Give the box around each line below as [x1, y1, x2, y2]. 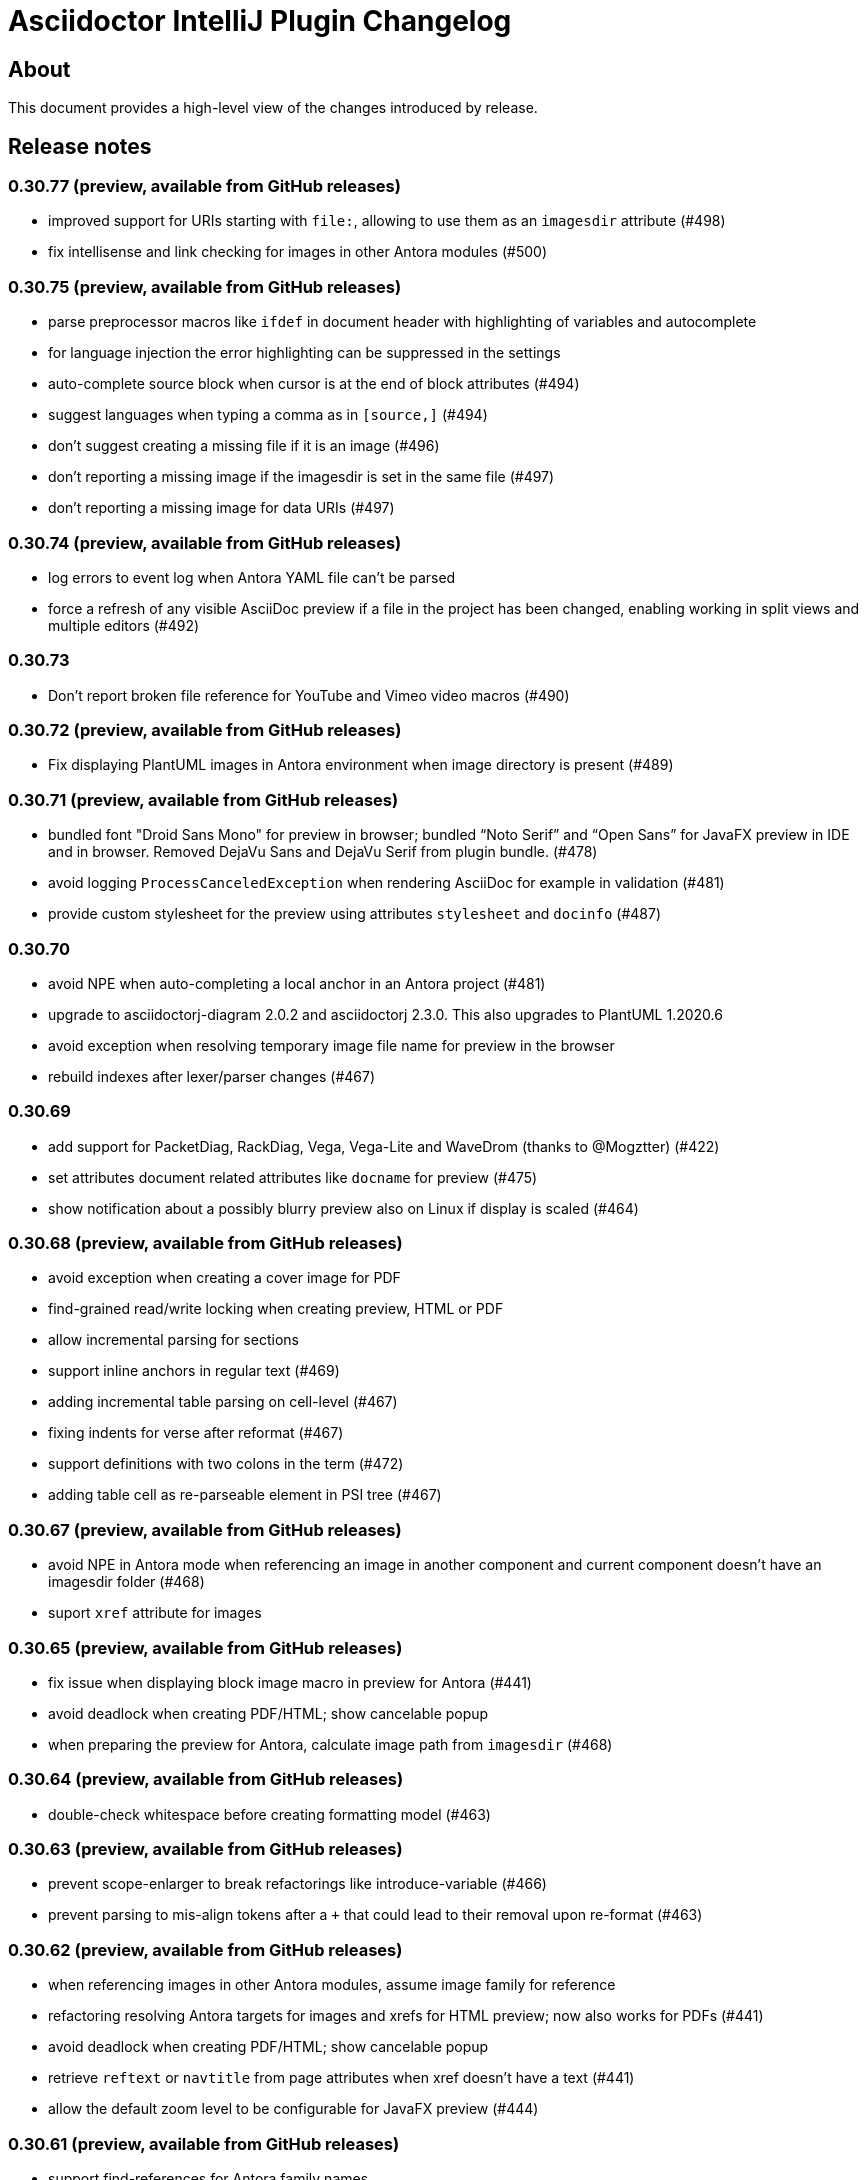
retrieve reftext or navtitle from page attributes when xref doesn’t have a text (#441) [48, 2069, 635, 2087]
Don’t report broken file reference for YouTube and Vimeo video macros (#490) [48, 686, 570, 704]
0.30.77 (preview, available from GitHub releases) [8, 176, 401, 197]
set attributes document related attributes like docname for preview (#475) [48, 1168, 538, 1186]
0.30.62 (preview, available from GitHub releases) [8, 1939, 403, 1960]
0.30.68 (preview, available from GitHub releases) [8, 1233, 403, 1254]
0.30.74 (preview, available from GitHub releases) [8, 532, 402, 553]
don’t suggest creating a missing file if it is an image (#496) [48, 437, 440, 455]
